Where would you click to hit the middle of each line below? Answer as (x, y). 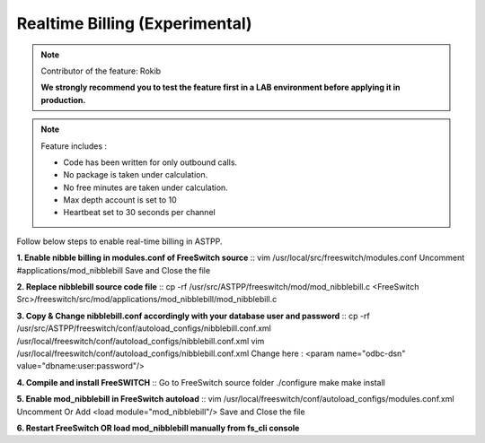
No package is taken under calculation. (136, 175)
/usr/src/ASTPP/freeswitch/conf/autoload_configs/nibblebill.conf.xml (144, 328)
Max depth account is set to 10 (120, 200)
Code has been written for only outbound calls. (150, 162)
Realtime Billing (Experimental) (134, 23)
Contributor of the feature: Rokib (101, 71)
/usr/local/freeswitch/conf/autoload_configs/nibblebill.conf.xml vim (141, 341)
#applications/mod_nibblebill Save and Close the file (114, 270)
